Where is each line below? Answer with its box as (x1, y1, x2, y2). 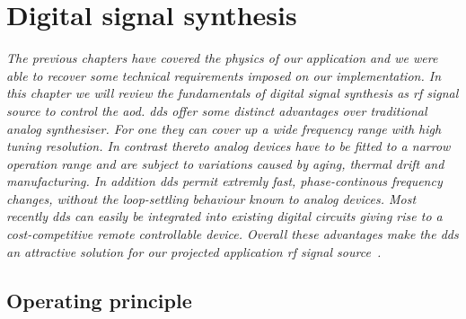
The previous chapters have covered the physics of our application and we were (6, 49, 438, 67)
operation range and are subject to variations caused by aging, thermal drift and (6, 154, 444, 173)
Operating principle (6, 286, 192, 314)
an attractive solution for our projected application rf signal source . (6, 242, 382, 261)
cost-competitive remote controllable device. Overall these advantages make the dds (6, 225, 459, 244)
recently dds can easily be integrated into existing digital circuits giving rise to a (6, 207, 443, 226)
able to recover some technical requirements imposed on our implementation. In (6, 66, 442, 84)
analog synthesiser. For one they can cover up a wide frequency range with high (6, 119, 442, 137)
